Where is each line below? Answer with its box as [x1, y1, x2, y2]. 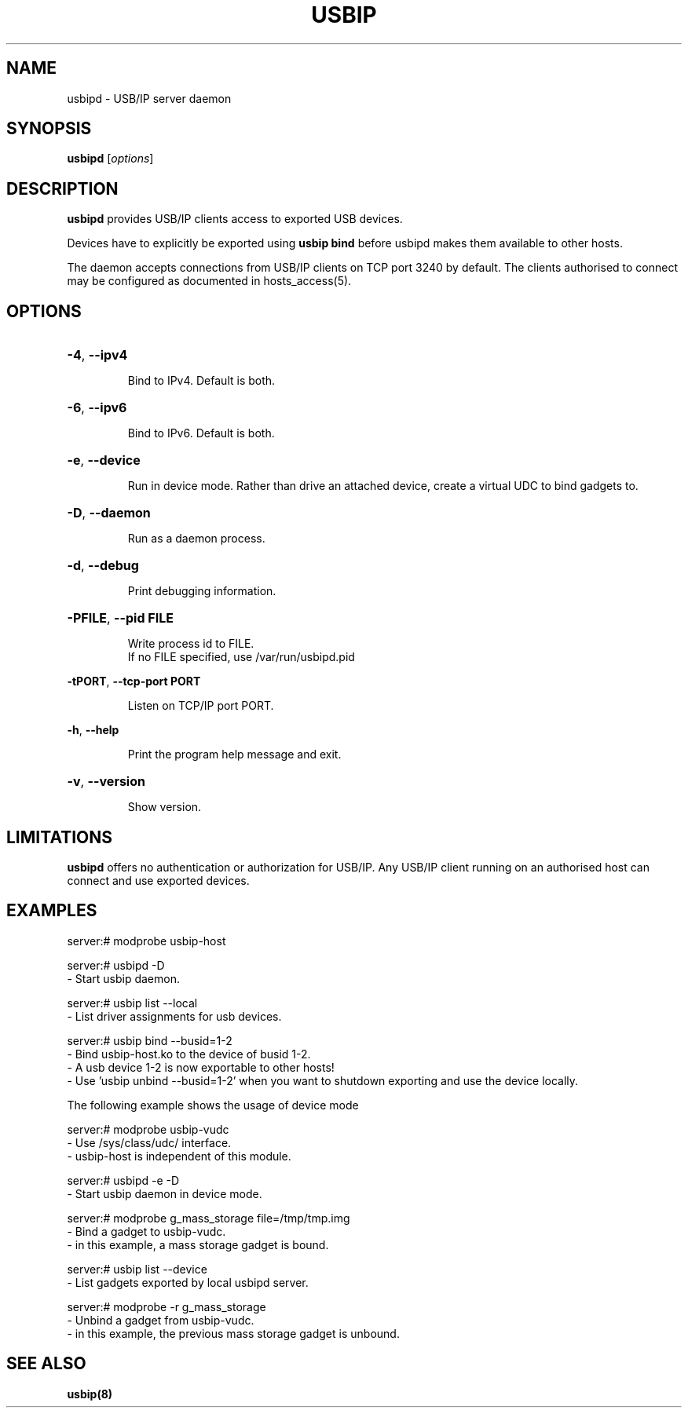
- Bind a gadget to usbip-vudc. [67, 1224, 226, 1238]
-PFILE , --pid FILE [67, 610, 174, 627]
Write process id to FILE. [127, 637, 254, 651]
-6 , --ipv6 [67, 400, 127, 416]
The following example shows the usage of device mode [67, 1098, 359, 1112]
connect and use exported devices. [67, 873, 250, 887]
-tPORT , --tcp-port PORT [67, 674, 201, 689]
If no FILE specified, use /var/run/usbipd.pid [127, 650, 355, 664]
